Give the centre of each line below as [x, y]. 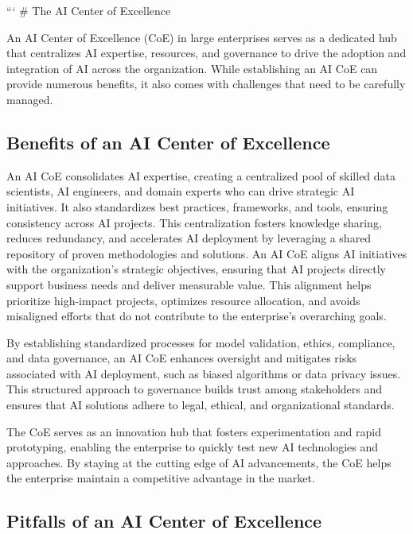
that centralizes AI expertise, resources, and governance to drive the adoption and [206, 53]
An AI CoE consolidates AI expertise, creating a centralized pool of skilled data [201, 175]
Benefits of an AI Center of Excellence [168, 142]
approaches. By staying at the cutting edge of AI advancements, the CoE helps [199, 462]
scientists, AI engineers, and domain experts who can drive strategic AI [181, 191]
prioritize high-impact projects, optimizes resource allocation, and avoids [183, 300]
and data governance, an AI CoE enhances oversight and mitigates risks [182, 358]
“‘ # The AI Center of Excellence [89, 10]
